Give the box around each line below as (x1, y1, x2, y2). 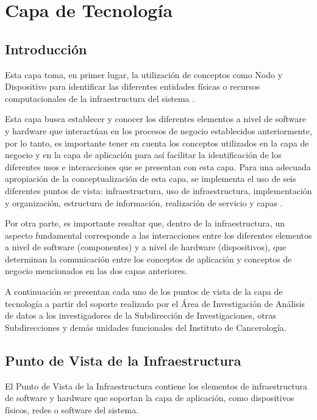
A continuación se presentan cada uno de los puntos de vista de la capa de (5, 285, 283, 298)
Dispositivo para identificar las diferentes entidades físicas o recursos (5, 80, 260, 93)
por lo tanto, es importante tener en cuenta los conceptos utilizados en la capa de (5, 136, 309, 149)
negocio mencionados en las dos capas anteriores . (5, 264, 188, 277)
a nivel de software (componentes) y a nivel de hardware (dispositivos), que (5, 241, 287, 253)
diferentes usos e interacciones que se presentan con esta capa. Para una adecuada (5, 160, 311, 173)
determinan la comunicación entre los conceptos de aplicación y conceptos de (5, 252, 292, 265)
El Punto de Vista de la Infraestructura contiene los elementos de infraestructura (5, 379, 308, 392)
